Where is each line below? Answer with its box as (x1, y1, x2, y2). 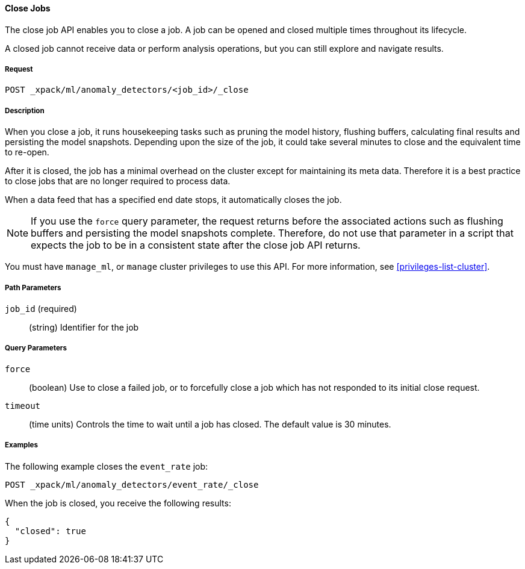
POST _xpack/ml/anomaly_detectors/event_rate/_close (5, 479, 259, 490)
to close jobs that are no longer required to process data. (5, 176, 231, 187)
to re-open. (5, 147, 49, 158)
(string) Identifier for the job (29, 322, 139, 332)
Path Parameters (5, 283, 61, 292)
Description (5, 106, 45, 115)
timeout (5, 400, 41, 411)
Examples (5, 441, 38, 450)
